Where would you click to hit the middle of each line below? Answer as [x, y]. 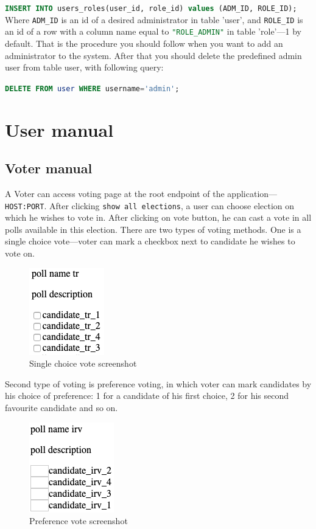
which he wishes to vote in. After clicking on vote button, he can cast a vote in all [158, 217]
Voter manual [49, 168]
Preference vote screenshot [79, 521]
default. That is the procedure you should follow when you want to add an [144, 43]
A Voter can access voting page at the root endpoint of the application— [141, 193]
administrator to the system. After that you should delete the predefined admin [153, 55]
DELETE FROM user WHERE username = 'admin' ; [92, 88]
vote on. [20, 253]
